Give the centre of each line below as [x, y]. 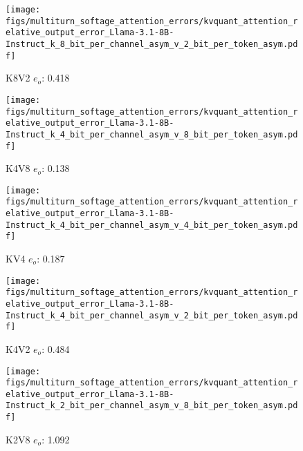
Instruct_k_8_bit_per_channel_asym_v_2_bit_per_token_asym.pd [152, 44]
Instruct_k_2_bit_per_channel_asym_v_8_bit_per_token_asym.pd [152, 406]
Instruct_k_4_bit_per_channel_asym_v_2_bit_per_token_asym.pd [152, 315]
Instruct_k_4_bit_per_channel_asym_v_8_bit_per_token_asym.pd [152, 134]
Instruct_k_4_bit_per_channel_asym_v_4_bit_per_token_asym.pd [152, 225]
